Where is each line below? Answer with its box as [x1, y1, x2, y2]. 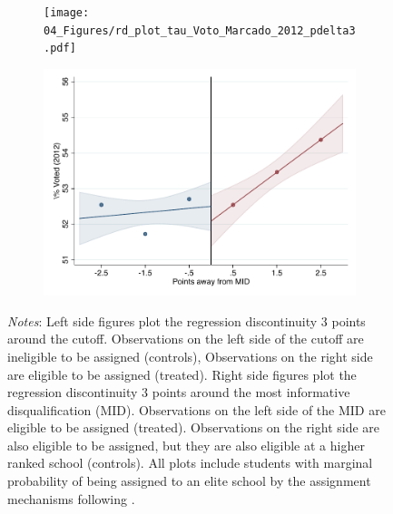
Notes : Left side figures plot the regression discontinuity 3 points [7, 311, 366, 330]
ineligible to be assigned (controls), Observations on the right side [7, 346, 373, 365]
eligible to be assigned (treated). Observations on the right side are [7, 418, 380, 437]
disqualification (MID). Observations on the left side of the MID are [7, 400, 386, 419]
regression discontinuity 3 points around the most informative [7, 383, 350, 402]
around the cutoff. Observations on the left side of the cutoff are [7, 329, 364, 348]
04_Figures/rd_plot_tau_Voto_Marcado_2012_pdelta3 [44, 24, 356, 37]
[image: [44, 6, 90, 19]
